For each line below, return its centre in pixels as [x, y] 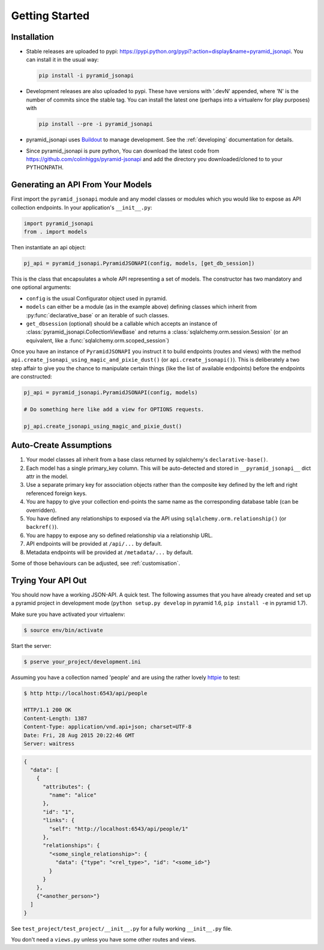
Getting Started [50, 16]
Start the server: [31, 645]
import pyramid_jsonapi [59, 223]
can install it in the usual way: [62, 59]
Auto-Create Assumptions [61, 446]
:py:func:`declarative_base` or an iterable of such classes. [97, 315]
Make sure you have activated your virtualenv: [68, 614]
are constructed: [31, 377]
